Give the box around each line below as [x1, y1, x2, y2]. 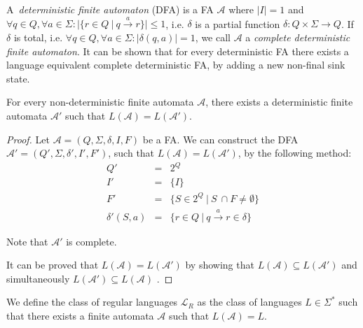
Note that [6, 234, 48, 248]
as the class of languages [197, 294, 302, 309]
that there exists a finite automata [6, 308, 154, 323]
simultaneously [6, 271, 70, 285]
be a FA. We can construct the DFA [142, 131, 299, 146]
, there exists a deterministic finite [205, 94, 353, 109]
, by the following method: [238, 145, 352, 160]
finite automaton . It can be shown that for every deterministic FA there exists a [6, 43, 349, 58]
